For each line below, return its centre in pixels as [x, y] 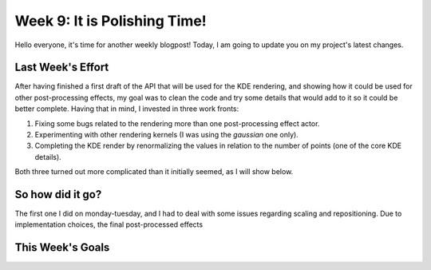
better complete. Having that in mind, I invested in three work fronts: [127, 109]
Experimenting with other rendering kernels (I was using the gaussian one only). [166, 135]
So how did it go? [58, 195]
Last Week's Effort [62, 67]
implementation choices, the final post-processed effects [109, 224]
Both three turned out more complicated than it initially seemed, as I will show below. [154, 172]
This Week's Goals [62, 248]
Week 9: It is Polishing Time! [111, 21]
